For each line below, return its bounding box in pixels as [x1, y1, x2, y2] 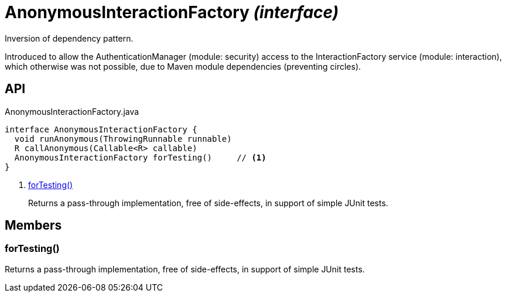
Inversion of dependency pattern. [5, 33, 134, 43]
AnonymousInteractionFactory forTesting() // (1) [14, 152, 266, 162]
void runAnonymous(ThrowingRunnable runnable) [14, 134, 232, 144]
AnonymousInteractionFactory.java [5, 106, 139, 117]
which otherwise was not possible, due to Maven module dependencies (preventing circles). [5, 61, 361, 71]
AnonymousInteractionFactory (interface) [5, 2, 339, 22]
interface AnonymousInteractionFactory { [5, 124, 197, 134]
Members [5, 218, 62, 233]
